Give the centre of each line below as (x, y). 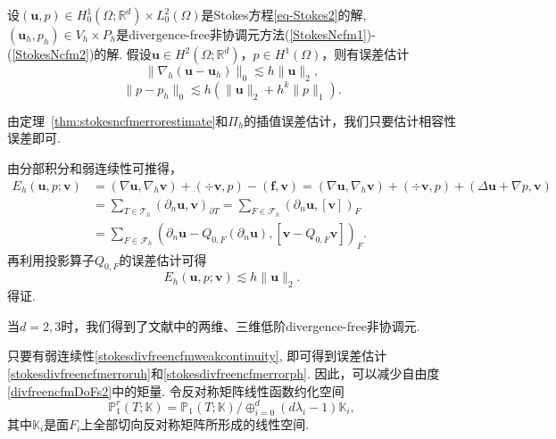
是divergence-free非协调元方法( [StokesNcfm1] (241, 34)
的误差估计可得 (163, 259)
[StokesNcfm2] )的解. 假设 (82, 54)
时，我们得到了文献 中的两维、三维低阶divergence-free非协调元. (241, 325)
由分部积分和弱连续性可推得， (95, 167)
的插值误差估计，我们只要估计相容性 (350, 120)
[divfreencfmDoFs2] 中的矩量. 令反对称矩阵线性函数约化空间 (176, 390)
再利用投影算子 (51, 259)
